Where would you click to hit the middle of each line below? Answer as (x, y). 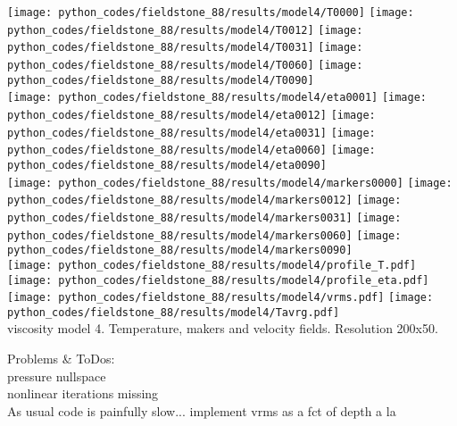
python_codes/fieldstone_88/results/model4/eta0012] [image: (191, 115)
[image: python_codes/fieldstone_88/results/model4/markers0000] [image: (230, 183)
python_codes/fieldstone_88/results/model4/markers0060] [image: (204, 235)
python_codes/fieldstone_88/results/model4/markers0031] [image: (204, 217)
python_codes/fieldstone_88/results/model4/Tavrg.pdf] (174, 312)
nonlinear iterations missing (83, 393)
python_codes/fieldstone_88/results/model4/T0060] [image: (185, 65)
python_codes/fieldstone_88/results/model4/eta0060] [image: (191, 150)
